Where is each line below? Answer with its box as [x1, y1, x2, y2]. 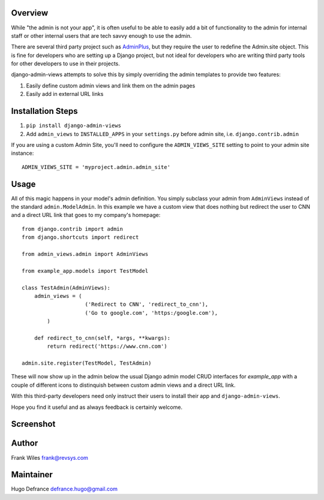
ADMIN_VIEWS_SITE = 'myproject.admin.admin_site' [22, 164, 171, 170]
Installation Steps [11, 106, 78, 116]
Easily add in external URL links [26, 91, 104, 98]
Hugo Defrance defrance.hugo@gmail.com [11, 486, 118, 493]
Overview [11, 8, 49, 18]
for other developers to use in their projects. [11, 60, 120, 67]
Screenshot [11, 419, 56, 429]
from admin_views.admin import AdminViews [22, 251, 149, 257]
